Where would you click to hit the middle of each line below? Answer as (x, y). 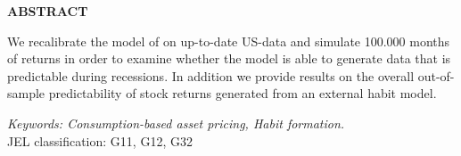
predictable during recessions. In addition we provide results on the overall (211, 75)
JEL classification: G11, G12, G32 (100, 140)
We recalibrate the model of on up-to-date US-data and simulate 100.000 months (229, 41)
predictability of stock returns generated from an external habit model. (243, 93)
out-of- (436, 75)
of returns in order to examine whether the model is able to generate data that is (229, 58)
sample (26, 93)
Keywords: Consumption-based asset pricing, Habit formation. (176, 123)
